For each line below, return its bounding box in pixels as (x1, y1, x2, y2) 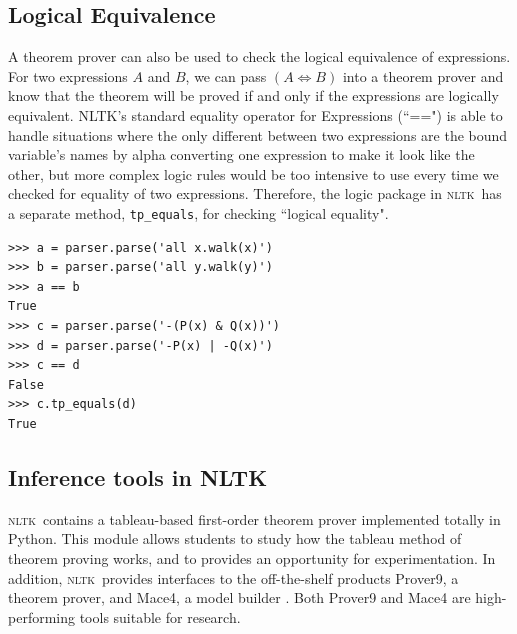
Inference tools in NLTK (8, 461, 268, 492)
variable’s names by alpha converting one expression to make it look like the (8, 144, 475, 165)
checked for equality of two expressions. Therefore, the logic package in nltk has (8, 183, 502, 204)
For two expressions (8, 65, 128, 86)
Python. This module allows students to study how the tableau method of (8, 528, 462, 549)
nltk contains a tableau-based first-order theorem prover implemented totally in (8, 508, 501, 529)
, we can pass (185, 65, 267, 86)
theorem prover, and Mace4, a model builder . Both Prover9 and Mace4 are (8, 587, 471, 608)
